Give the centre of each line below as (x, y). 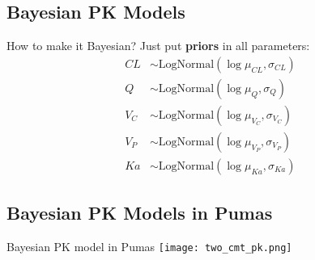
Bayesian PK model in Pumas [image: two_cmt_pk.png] (149, 247)
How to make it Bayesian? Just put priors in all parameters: (158, 46)
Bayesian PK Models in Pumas (140, 213)
